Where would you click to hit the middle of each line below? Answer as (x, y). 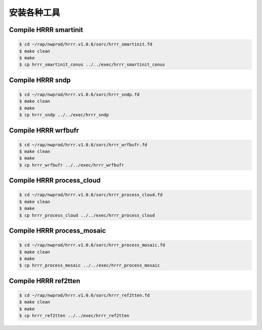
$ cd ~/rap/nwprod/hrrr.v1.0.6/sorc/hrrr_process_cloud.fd (91, 195)
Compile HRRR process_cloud (55, 181)
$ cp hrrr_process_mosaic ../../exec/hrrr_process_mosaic (90, 266)
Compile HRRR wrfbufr (44, 130)
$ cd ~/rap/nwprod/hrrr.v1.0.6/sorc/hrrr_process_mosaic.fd (92, 245)
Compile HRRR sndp (40, 80)
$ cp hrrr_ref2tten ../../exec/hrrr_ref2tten (74, 316)
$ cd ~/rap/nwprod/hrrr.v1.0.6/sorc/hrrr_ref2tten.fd (84, 295)
